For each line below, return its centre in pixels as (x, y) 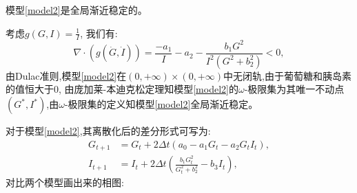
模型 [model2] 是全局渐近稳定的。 (76, 10)
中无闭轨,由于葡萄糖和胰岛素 (287, 75)
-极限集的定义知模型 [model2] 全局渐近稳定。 (161, 104)
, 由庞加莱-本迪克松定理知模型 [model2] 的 (149, 89)
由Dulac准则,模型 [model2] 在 (66, 75)
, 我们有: (99, 33)
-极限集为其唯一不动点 (294, 89)
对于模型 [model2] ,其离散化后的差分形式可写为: (108, 131)
